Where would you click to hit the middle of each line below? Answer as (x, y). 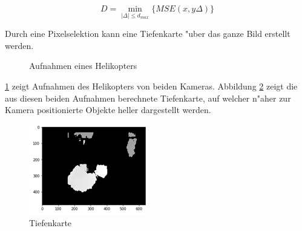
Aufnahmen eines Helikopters (83, 66)
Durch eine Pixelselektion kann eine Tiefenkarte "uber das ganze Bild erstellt (148, 34)
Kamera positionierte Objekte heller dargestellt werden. (108, 110)
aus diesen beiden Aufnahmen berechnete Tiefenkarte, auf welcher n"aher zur (148, 98)
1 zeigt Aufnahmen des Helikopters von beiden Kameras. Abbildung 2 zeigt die (151, 86)
